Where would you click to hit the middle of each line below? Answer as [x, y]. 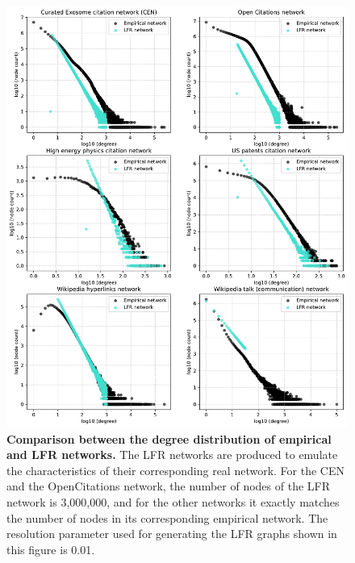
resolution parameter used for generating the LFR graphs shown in [172, 534]
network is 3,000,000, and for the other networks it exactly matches [173, 501]
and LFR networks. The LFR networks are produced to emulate [172, 455]
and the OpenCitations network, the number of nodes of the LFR [169, 486]
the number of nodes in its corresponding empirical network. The [167, 517]
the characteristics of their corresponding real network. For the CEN [175, 470]
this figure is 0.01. [51, 549]
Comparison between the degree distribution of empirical [169, 438]
